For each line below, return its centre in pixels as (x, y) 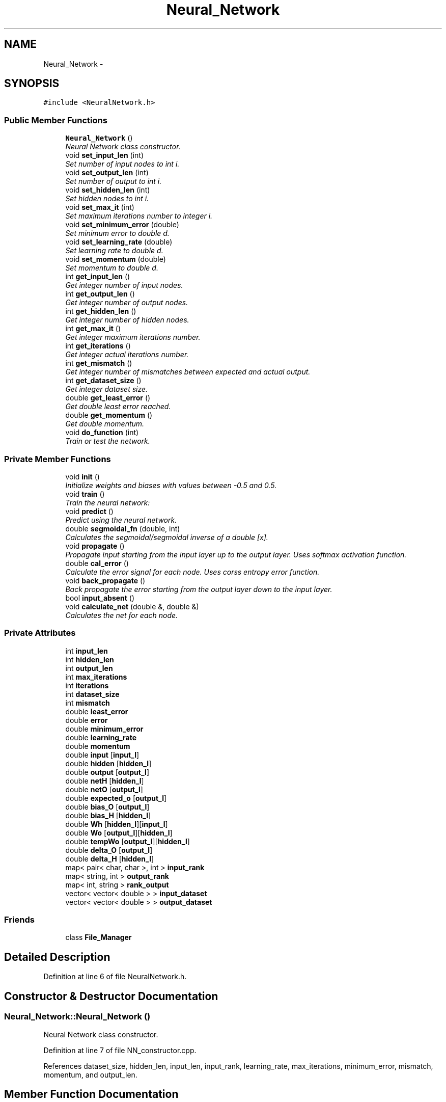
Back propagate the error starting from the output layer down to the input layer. (199, 589)
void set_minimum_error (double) (122, 225)
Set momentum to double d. (112, 268)
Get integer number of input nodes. (124, 285)
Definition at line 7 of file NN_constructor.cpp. (120, 1050)
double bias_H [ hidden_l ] (108, 815)
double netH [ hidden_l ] (105, 781)
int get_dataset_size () (103, 381)
